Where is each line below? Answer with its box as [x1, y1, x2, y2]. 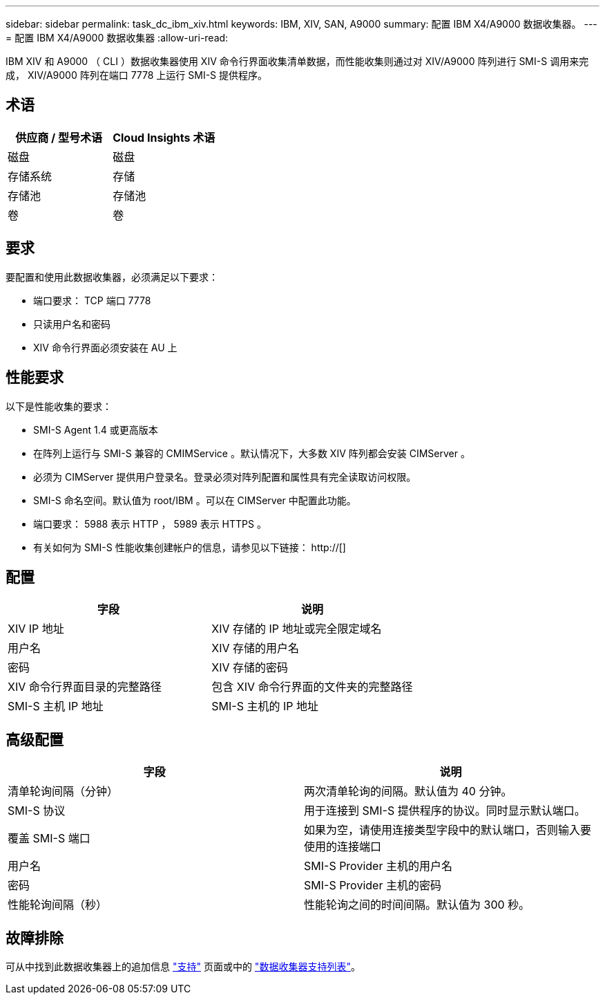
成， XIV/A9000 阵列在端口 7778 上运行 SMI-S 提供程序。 [6, 69, 268, 81]
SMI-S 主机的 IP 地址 [211, 699, 318, 714]
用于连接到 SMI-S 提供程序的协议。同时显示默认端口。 [304, 804, 586, 818]
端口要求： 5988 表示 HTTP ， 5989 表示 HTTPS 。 [33, 517, 267, 530]
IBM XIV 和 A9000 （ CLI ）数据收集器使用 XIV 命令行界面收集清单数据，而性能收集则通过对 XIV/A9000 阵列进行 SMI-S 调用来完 [6, 55, 589, 67]
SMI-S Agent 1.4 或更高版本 [33, 423, 158, 436]
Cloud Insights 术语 [113, 130, 215, 145]
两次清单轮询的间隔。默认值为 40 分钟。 [304, 784, 512, 799]
